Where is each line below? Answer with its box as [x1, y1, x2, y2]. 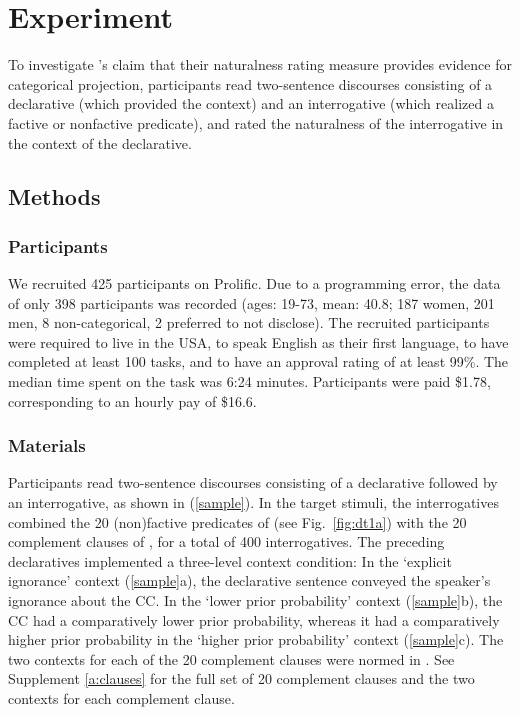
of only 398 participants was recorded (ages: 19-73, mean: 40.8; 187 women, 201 [8, 292, 495, 313]
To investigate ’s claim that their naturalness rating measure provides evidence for [8, 54, 512, 75]
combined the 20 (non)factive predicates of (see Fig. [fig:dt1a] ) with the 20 [8, 511, 467, 532]
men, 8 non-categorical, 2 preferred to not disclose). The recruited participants [8, 312, 490, 333]
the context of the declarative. [8, 132, 192, 153]
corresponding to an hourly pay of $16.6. [8, 390, 257, 411]
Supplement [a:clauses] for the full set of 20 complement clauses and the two [8, 668, 475, 689]
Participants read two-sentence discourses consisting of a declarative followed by [8, 472, 498, 493]
